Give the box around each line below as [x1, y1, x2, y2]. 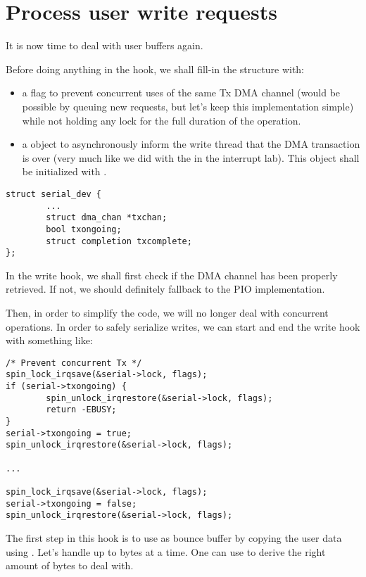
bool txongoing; [46, 224, 122, 234]
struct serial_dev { [6, 189, 102, 199]
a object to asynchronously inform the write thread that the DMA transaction [22, 137, 360, 151]
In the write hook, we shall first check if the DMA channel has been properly [6, 267, 338, 282]
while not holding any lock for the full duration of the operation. [22, 113, 301, 127]
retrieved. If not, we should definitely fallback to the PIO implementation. [6, 281, 325, 296]
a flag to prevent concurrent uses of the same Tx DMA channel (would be [22, 85, 341, 100]
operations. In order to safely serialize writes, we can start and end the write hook [6, 319, 360, 334]
